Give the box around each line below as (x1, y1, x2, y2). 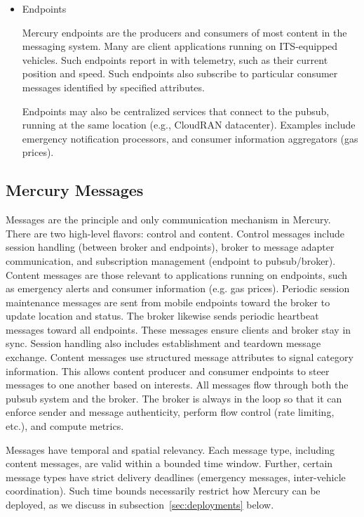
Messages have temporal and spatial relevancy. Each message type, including (6, 442, 335, 457)
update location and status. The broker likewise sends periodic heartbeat (6, 308, 319, 323)
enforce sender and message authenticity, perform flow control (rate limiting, (6, 405, 335, 419)
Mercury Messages (6, 179, 144, 201)
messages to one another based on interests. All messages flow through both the (6, 377, 349, 392)
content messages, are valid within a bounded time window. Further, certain (6, 456, 333, 471)
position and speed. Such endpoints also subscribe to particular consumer (22, 66, 338, 81)
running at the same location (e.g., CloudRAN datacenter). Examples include (22, 117, 356, 132)
